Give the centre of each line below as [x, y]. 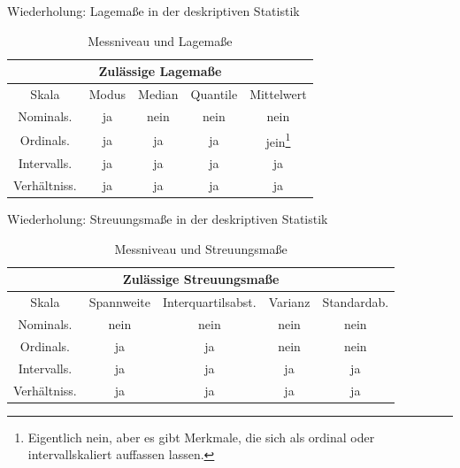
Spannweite [119, 302]
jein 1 [278, 140]
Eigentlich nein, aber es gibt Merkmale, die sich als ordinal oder [201, 437]
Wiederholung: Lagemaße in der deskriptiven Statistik [153, 11]
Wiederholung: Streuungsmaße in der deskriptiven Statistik [168, 219]
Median [158, 94]
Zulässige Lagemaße [160, 71]
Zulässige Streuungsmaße [201, 279]
